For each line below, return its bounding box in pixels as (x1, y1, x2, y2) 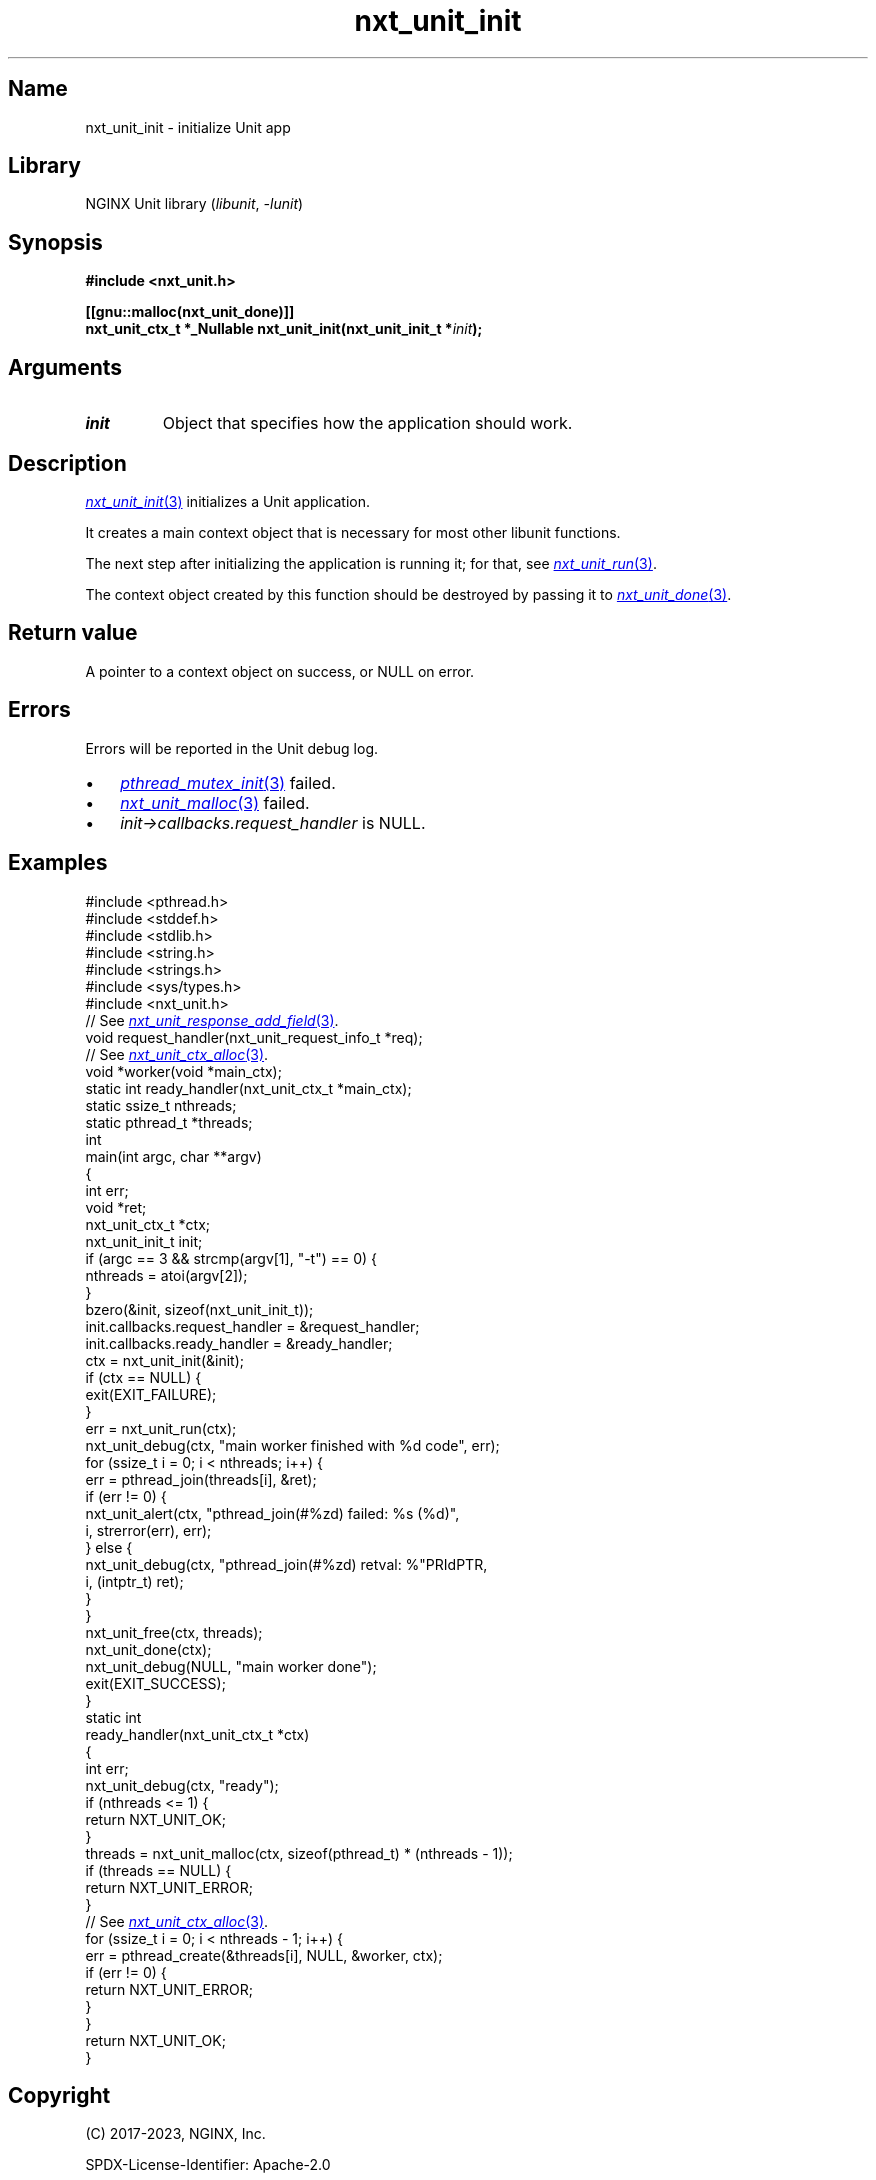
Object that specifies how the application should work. (162, 413, 573, 434)
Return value (8, 620, 138, 646)
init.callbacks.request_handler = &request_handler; (85, 1317, 420, 1335)
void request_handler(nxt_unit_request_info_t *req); (85, 1028, 423, 1046)
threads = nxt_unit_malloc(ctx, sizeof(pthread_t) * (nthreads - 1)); (85, 1844, 513, 1862)
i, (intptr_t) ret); (85, 1572, 184, 1590)
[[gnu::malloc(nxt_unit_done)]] (85, 303, 295, 321)
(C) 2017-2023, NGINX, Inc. (85, 2125, 266, 2143)
